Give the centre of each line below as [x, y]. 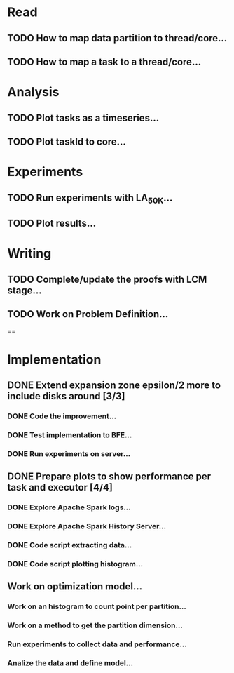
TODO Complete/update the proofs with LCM [107, 279]
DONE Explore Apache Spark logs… [69, 507]
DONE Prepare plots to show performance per [109, 477]
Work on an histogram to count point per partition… [97, 606]
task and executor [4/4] [60, 487]
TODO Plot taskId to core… [67, 141]
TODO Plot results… [52, 224]
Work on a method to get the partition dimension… [95, 625]
